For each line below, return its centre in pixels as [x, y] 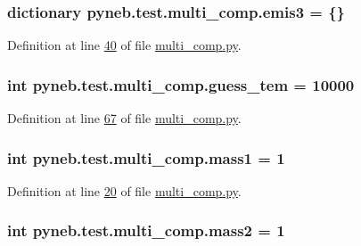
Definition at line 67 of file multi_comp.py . [124, 118]
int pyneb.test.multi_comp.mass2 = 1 [146, 230]
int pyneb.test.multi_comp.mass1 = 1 [146, 157]
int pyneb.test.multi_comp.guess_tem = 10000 [181, 84]
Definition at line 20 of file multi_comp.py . [124, 190]
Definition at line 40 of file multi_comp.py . [124, 45]
